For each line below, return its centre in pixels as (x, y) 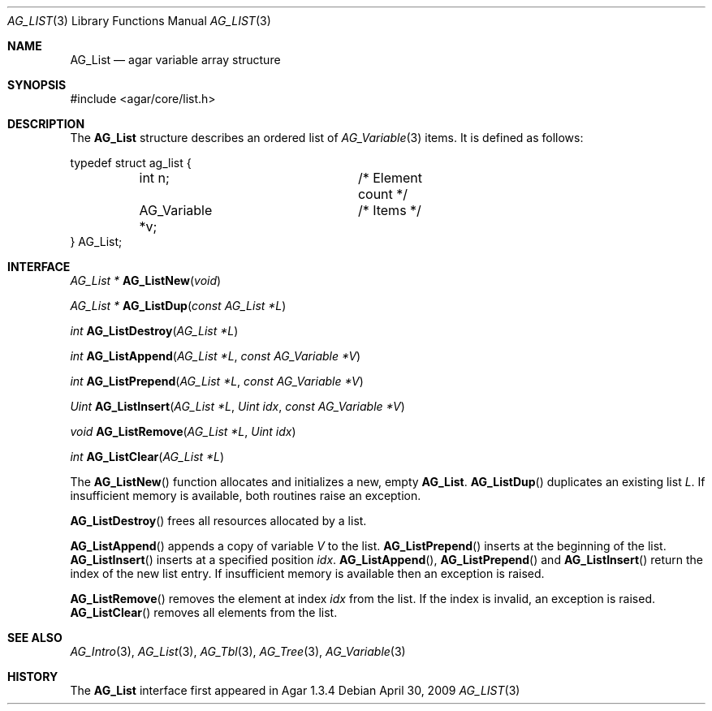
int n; (154, 178)
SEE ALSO (35, 638)
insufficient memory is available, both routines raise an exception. (246, 496)
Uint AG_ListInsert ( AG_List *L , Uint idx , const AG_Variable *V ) (237, 406)
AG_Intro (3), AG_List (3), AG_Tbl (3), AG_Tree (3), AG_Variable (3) (238, 651)
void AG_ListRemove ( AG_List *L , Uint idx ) (183, 431)
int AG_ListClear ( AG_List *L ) (147, 457)
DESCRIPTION (46, 124)
